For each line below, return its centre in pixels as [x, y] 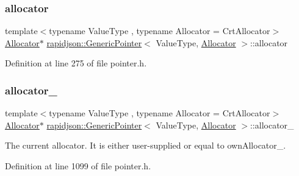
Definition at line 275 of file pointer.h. [76, 63]
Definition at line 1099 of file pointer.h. [78, 166]
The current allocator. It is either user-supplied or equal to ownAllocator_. [146, 145]
